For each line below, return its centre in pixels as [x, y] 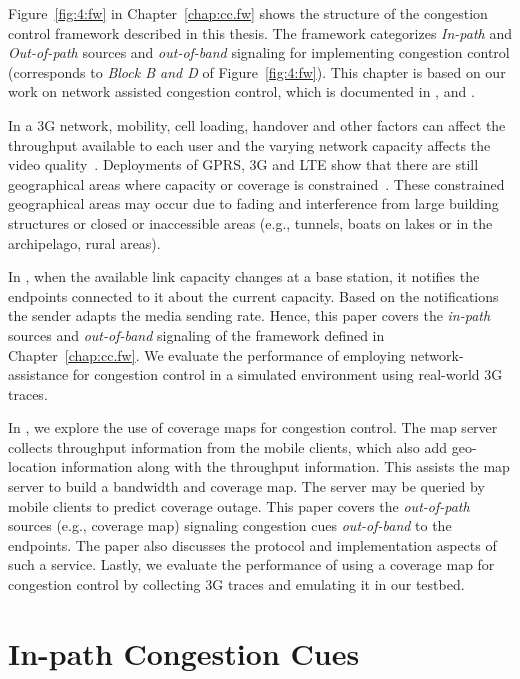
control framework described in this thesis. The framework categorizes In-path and [260, 32]
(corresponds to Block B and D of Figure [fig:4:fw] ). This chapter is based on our [257, 71]
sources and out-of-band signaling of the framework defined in [196, 334]
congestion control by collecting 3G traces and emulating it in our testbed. [236, 584]
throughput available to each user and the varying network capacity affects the [249, 144]
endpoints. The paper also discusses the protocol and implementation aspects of [252, 544]
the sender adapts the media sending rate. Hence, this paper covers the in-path [249, 315]
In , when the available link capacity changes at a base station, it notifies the [244, 276]
